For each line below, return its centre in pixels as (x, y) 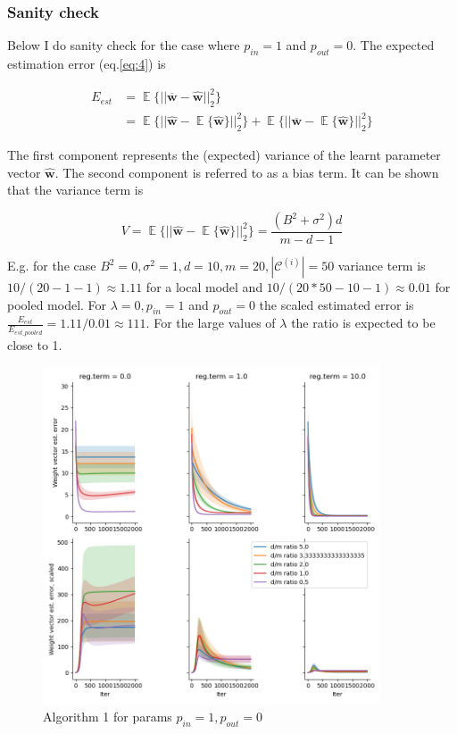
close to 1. (35, 344)
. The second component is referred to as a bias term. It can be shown (247, 172)
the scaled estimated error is (337, 304)
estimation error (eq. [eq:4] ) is (87, 64)
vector (24, 172)
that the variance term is (75, 190)
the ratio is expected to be (363, 323)
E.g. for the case (52, 266)
